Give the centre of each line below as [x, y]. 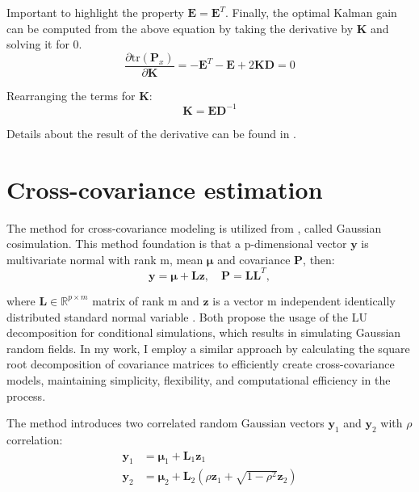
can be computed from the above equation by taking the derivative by [180, 28]
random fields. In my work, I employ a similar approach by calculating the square [208, 348]
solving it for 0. [44, 44]
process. [26, 395]
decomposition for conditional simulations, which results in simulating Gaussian [204, 332]
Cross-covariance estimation [165, 189]
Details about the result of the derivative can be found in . [152, 133]
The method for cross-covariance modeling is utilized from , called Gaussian [194, 227]
